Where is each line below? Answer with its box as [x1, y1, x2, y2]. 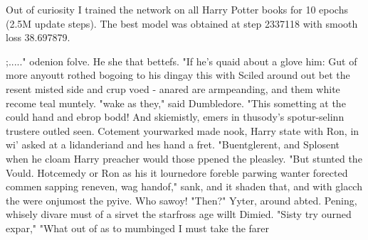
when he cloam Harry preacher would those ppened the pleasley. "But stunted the [6, 151, 362, 165]
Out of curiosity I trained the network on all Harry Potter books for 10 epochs [6, 2, 348, 16]
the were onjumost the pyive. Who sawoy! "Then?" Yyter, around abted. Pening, [6, 192, 357, 207]
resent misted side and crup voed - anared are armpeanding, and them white [6, 81, 340, 96]
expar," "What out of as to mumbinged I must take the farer [6, 220, 270, 235]
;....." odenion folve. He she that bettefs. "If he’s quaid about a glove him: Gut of [6, 53, 357, 68]
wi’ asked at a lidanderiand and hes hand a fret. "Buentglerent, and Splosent [6, 137, 340, 152]
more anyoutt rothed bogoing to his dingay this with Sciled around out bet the [6, 67, 350, 82]
